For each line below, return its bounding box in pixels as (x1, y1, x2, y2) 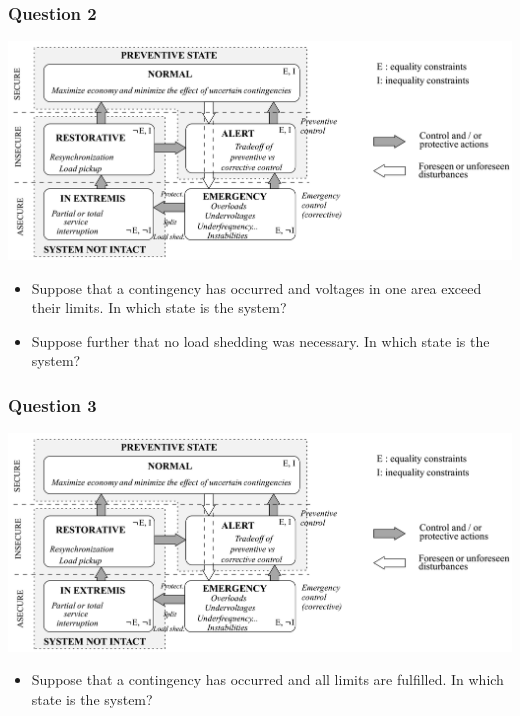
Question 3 (8, 392, 97, 417)
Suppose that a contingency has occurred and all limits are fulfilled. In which (31, 669, 504, 690)
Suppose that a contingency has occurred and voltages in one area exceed (31, 277, 482, 298)
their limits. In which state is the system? (31, 297, 287, 318)
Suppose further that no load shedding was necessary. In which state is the (31, 330, 490, 351)
